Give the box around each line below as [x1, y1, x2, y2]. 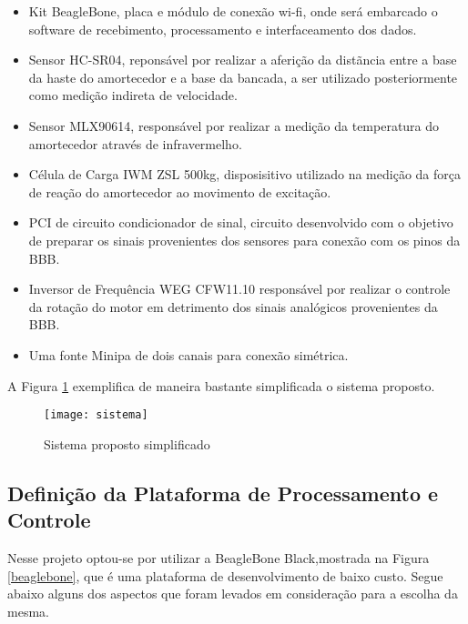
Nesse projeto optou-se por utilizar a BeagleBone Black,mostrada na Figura [7, 548, 430, 567]
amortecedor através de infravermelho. [28, 134, 242, 153]
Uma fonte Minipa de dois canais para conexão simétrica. [28, 345, 349, 364]
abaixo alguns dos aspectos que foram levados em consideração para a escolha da [7, 584, 458, 603]
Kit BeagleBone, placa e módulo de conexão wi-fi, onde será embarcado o [28, 2, 438, 20]
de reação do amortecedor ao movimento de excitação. [28, 182, 331, 201]
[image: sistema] [44, 408, 148, 422]
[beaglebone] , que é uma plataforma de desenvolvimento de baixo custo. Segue [7, 566, 443, 585]
